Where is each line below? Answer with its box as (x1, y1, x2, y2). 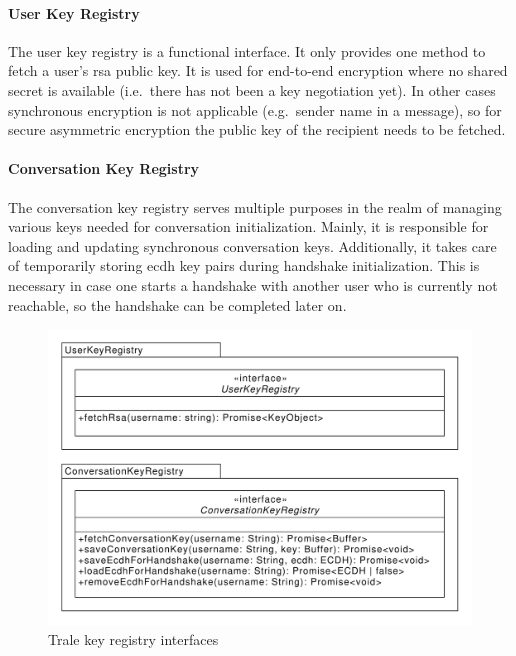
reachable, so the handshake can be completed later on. (8, 294, 347, 315)
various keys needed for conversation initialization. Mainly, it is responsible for (8, 216, 489, 237)
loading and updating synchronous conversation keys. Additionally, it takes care (8, 235, 497, 256)
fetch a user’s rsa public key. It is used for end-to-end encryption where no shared (8, 60, 508, 81)
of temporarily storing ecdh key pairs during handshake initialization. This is (8, 255, 480, 276)
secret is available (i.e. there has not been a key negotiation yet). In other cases (8, 79, 496, 100)
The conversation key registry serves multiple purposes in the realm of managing (8, 196, 502, 217)
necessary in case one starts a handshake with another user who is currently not (8, 274, 498, 295)
